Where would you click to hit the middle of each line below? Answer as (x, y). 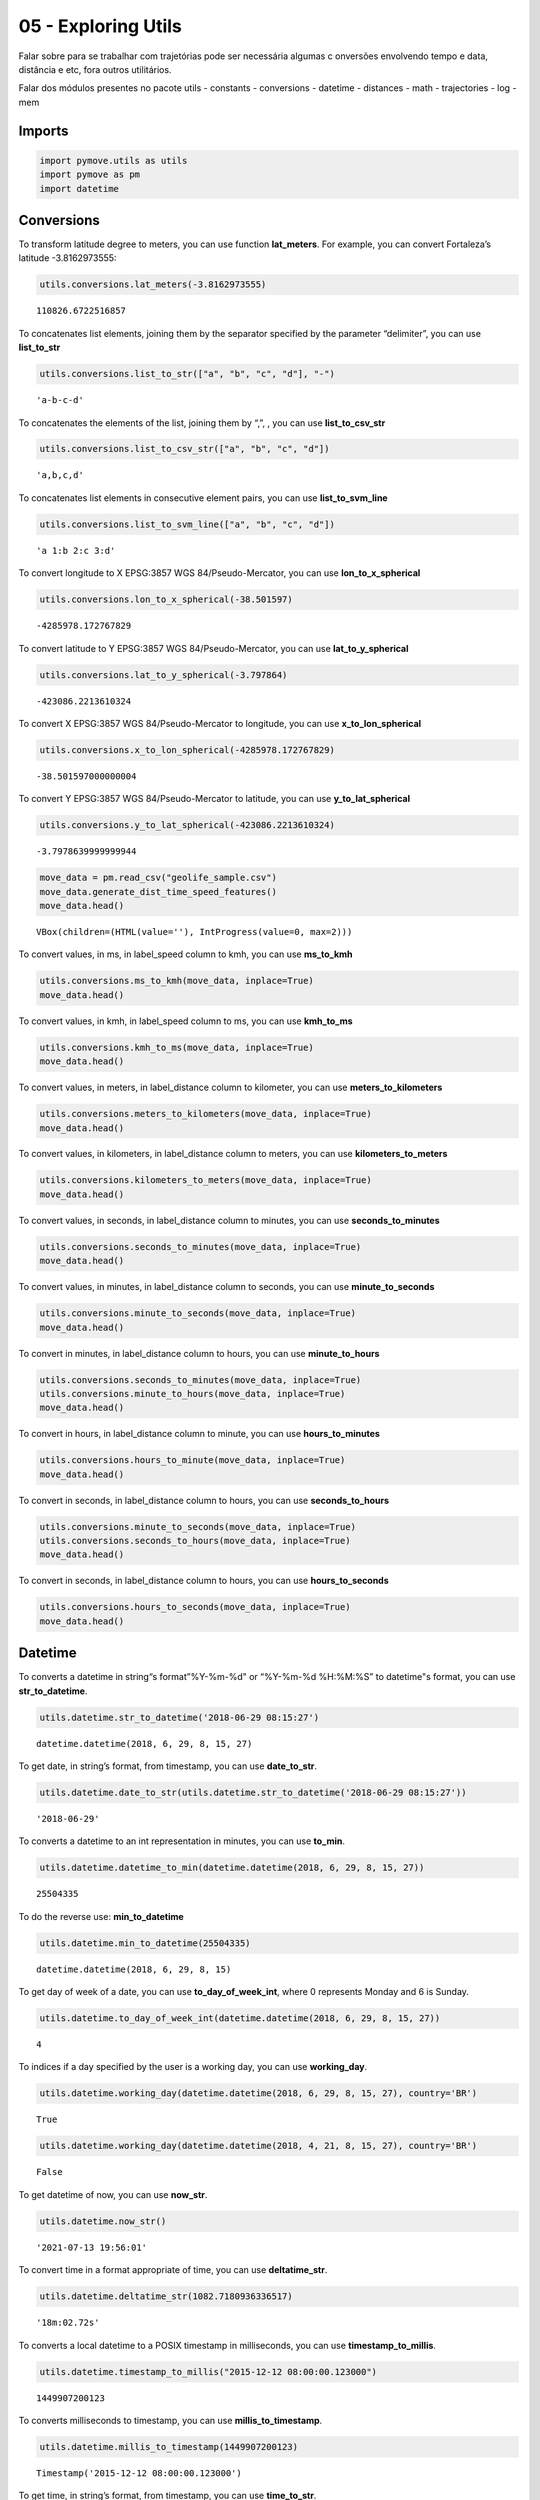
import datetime (79, 188)
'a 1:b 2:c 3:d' (76, 550)
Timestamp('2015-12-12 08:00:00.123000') (139, 2473)
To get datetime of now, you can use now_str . (113, 2194)
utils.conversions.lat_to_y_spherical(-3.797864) (163, 674)
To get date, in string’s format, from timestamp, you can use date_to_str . (168, 1766)
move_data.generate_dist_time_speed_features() (158, 891)
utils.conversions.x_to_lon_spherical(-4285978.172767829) (187, 749)
